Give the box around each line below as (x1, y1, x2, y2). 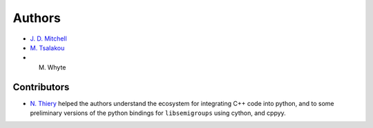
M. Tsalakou (30, 43, 65, 52)
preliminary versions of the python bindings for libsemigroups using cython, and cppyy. (30, 109, 286, 117)
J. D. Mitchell (30, 34, 67, 43)
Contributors (12, 81, 70, 93)
